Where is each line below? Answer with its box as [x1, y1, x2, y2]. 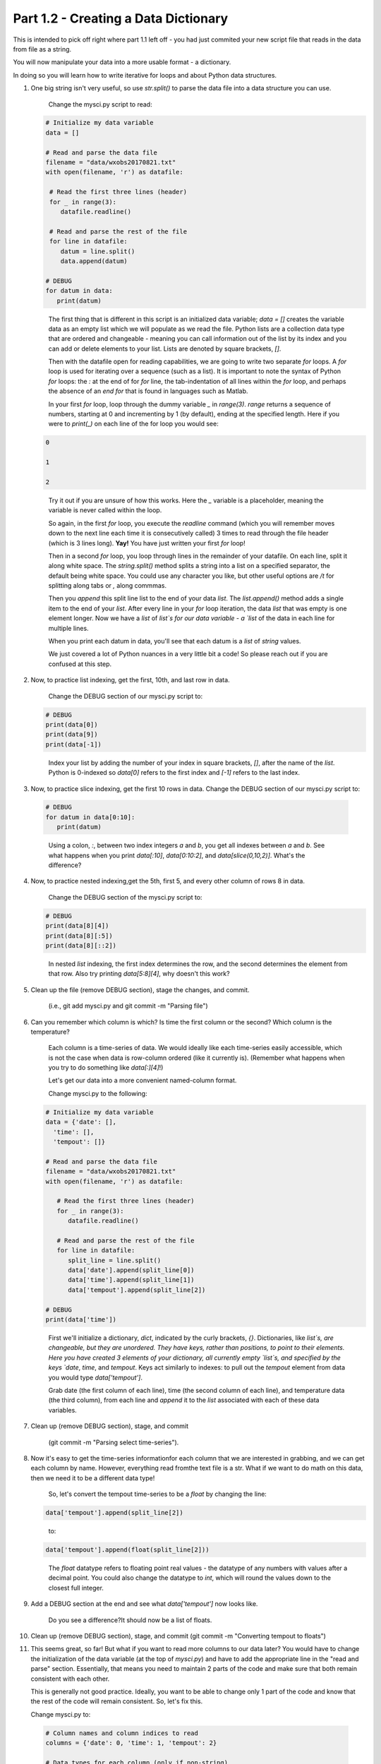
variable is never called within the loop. [48, 506, 162, 514]
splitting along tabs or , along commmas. [48, 581, 167, 590]
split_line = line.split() [68, 1256, 162, 1264]
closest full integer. [48, 1583, 104, 1592]
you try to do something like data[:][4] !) [48, 1063, 164, 1072]
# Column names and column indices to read [45, 1729, 199, 1737]
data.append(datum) [60, 257, 128, 265]
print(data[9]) [45, 730, 98, 739]
